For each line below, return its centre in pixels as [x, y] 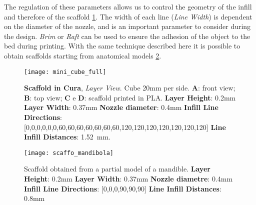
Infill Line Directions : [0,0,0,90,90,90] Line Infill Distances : [123, 188]
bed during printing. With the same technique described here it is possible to [122, 46]
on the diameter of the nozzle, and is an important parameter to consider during [127, 26]
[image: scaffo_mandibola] [69, 153]
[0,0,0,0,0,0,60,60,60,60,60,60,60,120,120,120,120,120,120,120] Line [125, 127]
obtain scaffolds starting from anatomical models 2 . [83, 55]
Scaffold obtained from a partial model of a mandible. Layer [117, 169]
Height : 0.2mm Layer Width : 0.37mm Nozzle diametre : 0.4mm [128, 179]
